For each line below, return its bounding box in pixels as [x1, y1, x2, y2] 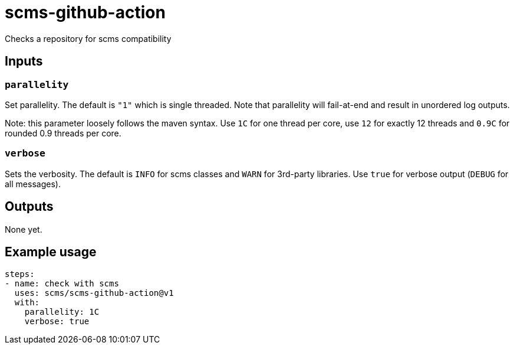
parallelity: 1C [24, 307, 100, 317]
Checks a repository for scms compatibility [5, 33, 172, 44]
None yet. [5, 224, 42, 234]
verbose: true [24, 317, 90, 327]
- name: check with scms [5, 279, 119, 289]
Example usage [5, 244, 97, 259]
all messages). [5, 178, 61, 189]
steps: [5, 269, 35, 279]
